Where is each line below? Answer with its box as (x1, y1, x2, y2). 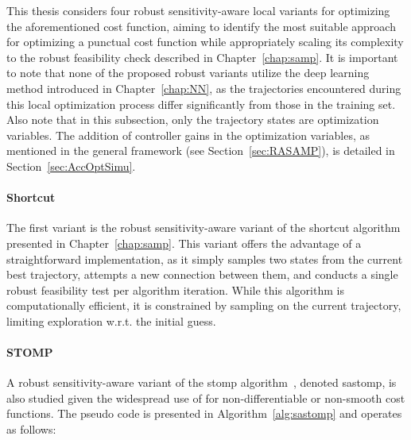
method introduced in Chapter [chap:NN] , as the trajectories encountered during (6, 79, 401, 96)
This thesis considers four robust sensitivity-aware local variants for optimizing (6, 2, 390, 18)
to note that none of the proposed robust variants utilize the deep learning (6, 64, 370, 81)
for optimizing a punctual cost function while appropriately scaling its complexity (6, 33, 404, 50)
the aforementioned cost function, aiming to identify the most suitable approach (6, 17, 396, 34)
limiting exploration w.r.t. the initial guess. (6, 312, 216, 329)
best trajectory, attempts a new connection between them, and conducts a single (6, 266, 398, 283)
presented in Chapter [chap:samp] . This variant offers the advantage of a (6, 234, 362, 251)
